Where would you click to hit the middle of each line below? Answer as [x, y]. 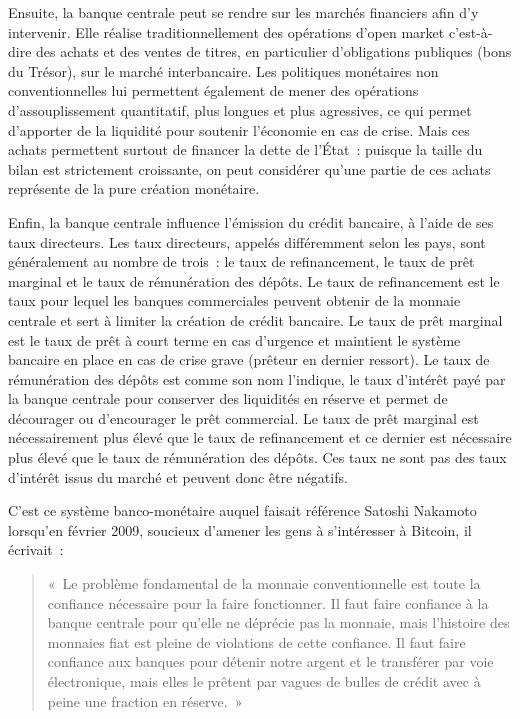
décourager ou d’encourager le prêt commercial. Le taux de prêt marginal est [243, 417]
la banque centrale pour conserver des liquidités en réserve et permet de [228, 398]
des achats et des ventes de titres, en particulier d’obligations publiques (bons [274, 51]
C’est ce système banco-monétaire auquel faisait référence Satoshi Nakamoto [242, 510]
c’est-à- [470, 31]
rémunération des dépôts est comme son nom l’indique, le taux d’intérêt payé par [257, 378]
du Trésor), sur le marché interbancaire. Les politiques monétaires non [223, 70]
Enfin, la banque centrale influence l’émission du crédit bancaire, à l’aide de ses [251, 221]
